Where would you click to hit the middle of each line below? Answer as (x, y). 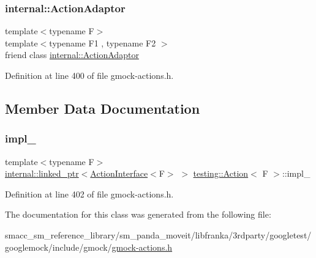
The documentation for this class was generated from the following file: (138, 214)
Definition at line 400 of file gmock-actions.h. (89, 75)
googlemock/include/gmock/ (58, 247)
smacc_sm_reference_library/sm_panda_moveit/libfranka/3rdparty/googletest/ (158, 234)
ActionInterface (119, 173)
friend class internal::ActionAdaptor (72, 55)
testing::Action (221, 173)
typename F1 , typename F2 (103, 42)
